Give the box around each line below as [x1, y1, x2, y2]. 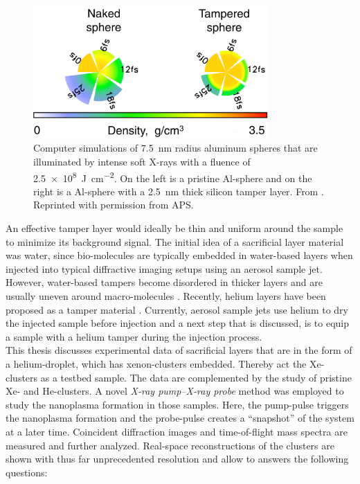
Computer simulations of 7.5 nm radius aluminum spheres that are [33, 141, 318, 155]
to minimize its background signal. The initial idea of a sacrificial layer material [6, 234, 344, 249]
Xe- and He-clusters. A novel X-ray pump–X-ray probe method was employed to [6, 384, 344, 398]
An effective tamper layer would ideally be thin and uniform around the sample [6, 221, 343, 235]
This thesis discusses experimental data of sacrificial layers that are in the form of [6, 343, 352, 357]
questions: [6, 465, 48, 479]
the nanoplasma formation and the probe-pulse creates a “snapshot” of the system [6, 411, 354, 425]
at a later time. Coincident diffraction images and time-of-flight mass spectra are [6, 424, 348, 438]
